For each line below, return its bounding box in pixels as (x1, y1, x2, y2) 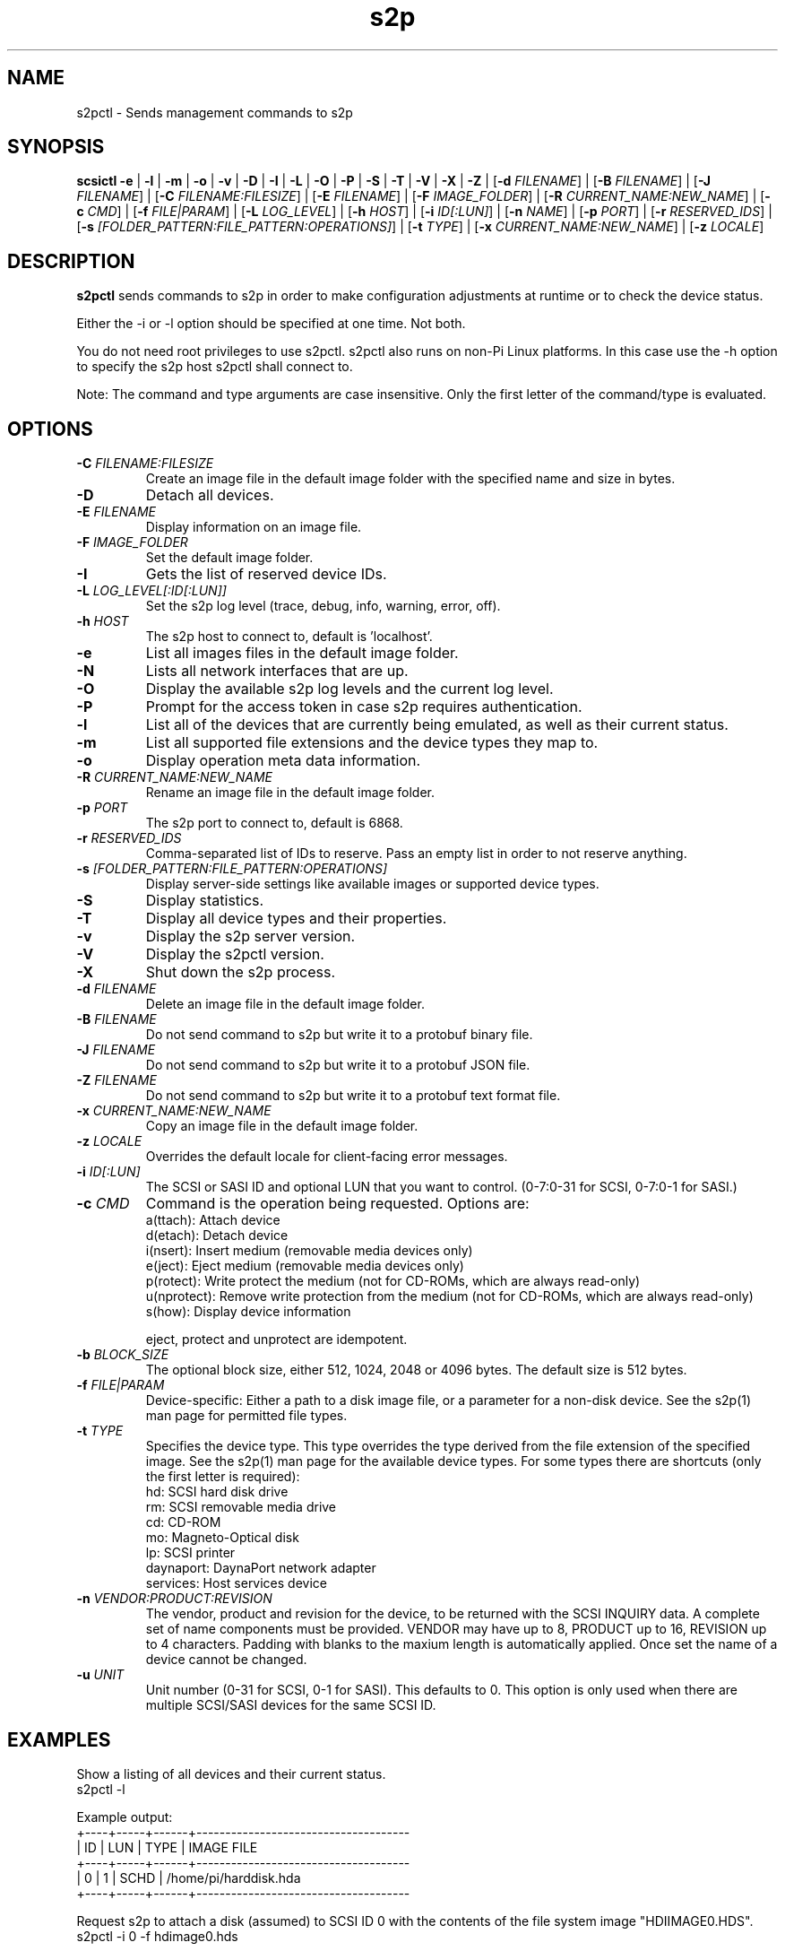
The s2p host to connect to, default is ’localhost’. (145, 629, 433, 645)
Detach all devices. (145, 486, 274, 505)
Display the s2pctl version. (145, 945, 324, 964)
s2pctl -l (76, 1781, 125, 1797)
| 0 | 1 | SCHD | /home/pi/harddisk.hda (76, 1869, 301, 1886)
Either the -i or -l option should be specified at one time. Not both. (76, 316, 466, 332)
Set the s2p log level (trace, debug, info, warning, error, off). (145, 598, 501, 614)
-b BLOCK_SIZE (76, 1347, 169, 1363)
